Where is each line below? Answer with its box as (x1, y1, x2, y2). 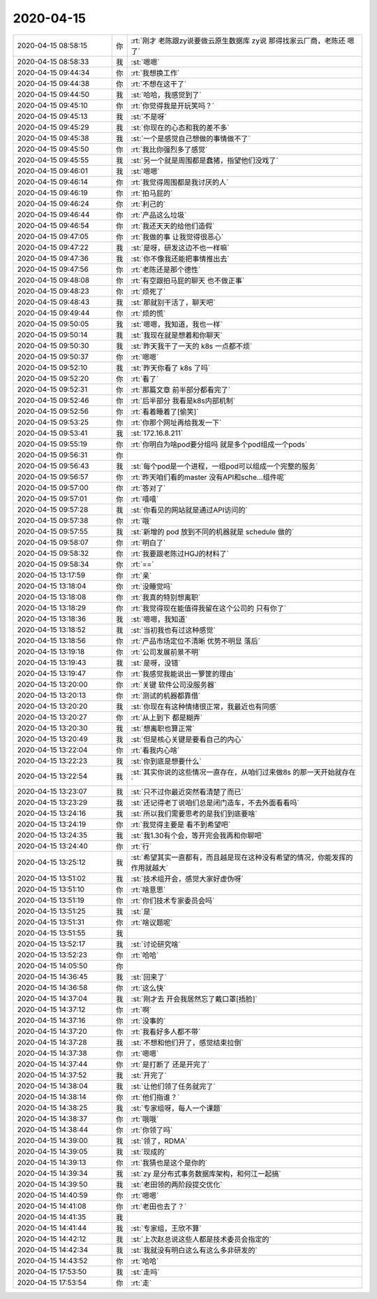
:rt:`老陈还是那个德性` (131, 264, 201, 274)
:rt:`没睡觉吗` (131, 581, 173, 591)
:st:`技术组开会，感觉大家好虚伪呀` (131, 874, 244, 884)
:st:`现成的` (131, 1147, 167, 1156)
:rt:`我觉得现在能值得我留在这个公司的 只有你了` (131, 603, 286, 613)
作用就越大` (131, 863, 169, 873)
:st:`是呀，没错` (131, 658, 181, 668)
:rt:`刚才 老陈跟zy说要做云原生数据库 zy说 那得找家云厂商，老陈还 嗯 (131, 36, 355, 45)
